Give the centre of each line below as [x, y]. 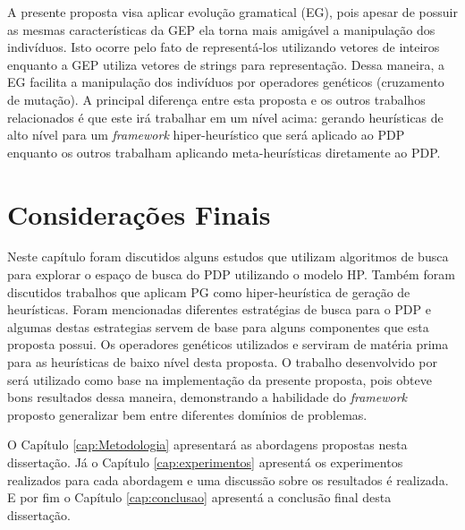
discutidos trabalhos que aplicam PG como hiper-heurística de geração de [209, 291]
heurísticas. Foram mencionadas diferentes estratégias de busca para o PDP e [219, 309]
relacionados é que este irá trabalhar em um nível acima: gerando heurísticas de [225, 117]
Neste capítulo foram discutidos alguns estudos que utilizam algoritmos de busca [228, 256]
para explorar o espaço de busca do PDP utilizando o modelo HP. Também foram [231, 274]
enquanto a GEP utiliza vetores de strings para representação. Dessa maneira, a [226, 64]
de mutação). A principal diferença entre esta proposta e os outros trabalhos [216, 99]
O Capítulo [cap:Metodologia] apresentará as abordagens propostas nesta [207, 445]
